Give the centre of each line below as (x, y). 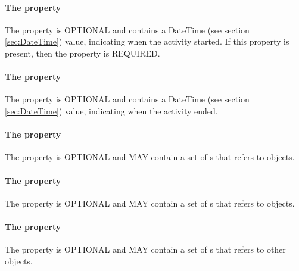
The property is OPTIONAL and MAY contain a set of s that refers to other (145, 249)
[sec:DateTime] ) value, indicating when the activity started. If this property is (147, 41)
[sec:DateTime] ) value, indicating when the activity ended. (111, 110)
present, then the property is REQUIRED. (82, 53)
